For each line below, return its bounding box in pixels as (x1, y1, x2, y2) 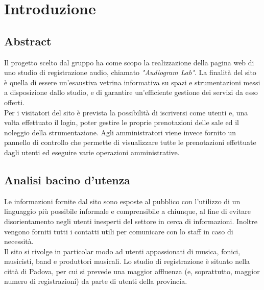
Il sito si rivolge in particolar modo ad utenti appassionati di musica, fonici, (4, 246, 241, 256)
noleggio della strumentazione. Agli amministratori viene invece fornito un (4, 127, 236, 137)
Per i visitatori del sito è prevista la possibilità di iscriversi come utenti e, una (4, 107, 248, 117)
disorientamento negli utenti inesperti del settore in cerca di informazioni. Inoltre (4, 215, 257, 226)
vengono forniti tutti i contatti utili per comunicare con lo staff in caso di (4, 226, 233, 236)
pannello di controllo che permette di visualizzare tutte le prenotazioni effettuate (4, 137, 256, 148)
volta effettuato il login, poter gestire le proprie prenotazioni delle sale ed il (4, 117, 239, 128)
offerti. (4, 96, 25, 107)
